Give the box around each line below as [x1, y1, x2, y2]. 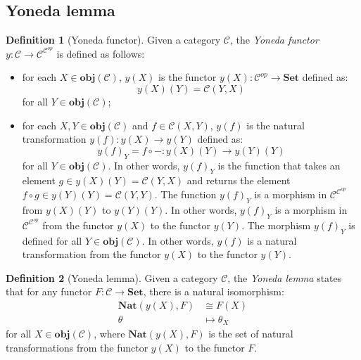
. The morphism [241, 217, 311, 232]
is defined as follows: [56, 46, 145, 60]
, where [94, 326, 125, 341]
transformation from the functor [22, 247, 161, 262]
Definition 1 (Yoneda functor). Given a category [6, 32, 221, 47]
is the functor [158, 70, 217, 84]
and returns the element [186, 173, 291, 188]
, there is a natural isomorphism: [143, 284, 284, 299]
